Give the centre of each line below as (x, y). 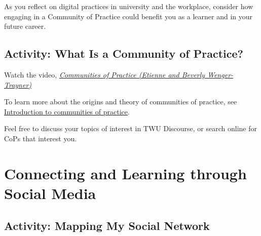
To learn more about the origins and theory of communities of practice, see (121, 102)
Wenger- (220, 74)
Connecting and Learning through (125, 173)
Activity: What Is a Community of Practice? (124, 53)
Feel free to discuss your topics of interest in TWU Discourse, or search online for (131, 128)
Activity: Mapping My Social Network (107, 225)
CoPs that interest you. (41, 138)
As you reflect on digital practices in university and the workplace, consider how (129, 6)
